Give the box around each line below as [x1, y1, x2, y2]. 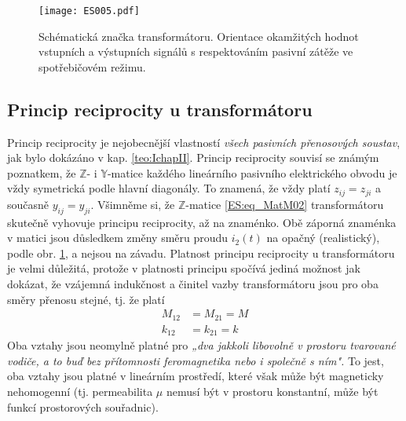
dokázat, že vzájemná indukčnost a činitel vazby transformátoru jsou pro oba [7, 276, 379, 292]
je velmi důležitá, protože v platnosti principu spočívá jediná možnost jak [7, 260, 360, 276]
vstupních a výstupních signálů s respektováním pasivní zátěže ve [38, 43, 353, 60]
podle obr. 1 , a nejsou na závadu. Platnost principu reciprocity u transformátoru [7, 244, 395, 261]
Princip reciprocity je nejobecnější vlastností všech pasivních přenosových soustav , [7, 134, 401, 150]
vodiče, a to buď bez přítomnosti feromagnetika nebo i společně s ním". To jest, [7, 352, 384, 368]
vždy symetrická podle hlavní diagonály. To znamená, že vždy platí [7, 180, 331, 196]
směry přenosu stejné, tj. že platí [7, 291, 165, 307]
